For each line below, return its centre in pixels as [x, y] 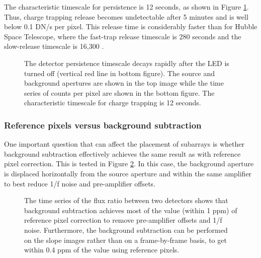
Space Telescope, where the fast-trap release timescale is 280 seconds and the [123, 36]
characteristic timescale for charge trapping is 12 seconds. [113, 103]
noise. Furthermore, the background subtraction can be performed [126, 230]
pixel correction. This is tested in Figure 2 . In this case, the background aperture [129, 164]
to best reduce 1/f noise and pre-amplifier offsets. [80, 183]
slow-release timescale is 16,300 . [54, 46]
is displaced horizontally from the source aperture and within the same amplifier [128, 173]
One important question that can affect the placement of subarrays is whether [124, 144]
